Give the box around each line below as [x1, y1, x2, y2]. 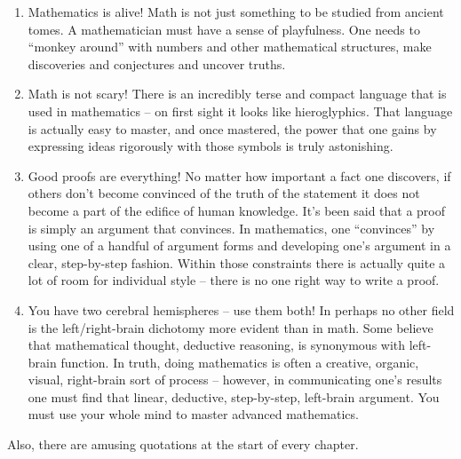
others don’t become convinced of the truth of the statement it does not [28, 184, 420, 202]
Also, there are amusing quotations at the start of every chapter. [7, 435, 359, 454]
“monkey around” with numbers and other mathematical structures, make [28, 37, 432, 56]
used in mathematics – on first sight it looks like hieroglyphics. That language [28, 101, 453, 120]
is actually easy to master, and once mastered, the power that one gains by [28, 119, 437, 138]
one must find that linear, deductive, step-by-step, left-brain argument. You [28, 387, 440, 406]
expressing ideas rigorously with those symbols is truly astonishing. [28, 137, 393, 155]
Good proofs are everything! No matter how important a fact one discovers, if [28, 166, 451, 185]
